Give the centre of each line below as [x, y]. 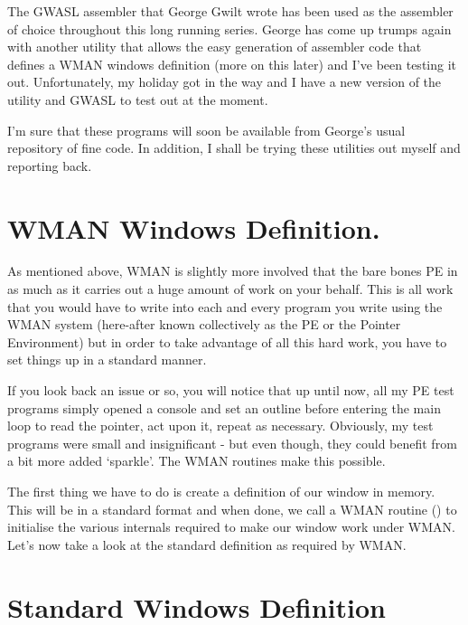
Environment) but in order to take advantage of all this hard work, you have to [227, 341]
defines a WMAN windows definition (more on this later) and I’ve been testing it [232, 64]
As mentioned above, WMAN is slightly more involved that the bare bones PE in [233, 271]
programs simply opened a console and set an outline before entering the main [224, 407]
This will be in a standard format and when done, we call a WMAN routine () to [232, 509]
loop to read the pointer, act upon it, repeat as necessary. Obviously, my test [220, 426]
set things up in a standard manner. [107, 360]
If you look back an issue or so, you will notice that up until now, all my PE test [231, 390]
